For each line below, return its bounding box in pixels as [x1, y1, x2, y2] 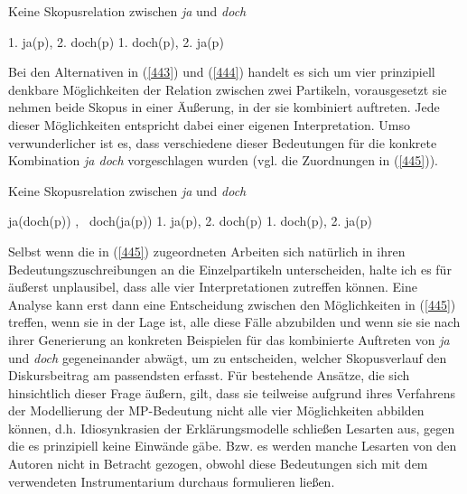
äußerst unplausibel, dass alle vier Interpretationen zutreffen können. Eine [8, 277, 418, 296]
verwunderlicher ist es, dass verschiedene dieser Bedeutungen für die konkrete [8, 133, 437, 152]
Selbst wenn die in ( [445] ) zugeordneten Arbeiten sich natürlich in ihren [8, 241, 406, 260]
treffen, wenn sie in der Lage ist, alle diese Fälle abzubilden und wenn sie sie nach [8, 312, 461, 331]
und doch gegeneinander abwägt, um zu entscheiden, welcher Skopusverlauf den [8, 348, 447, 367]
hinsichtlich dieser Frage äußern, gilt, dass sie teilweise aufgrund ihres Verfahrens [8, 383, 455, 402]
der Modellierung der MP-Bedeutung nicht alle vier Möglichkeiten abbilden [8, 401, 425, 420]
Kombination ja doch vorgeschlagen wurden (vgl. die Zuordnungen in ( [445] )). [8, 151, 438, 170]
